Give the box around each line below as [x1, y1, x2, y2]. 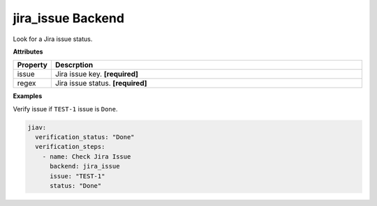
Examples [13, 92, 43, 100]
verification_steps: [35, 143, 105, 151]
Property [17, 60, 48, 70]
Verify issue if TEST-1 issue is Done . [13, 104, 118, 113]
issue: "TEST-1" [50, 172, 105, 180]
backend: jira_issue [50, 162, 120, 171]
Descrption [54, 60, 94, 70]
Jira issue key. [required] [54, 70, 139, 79]
